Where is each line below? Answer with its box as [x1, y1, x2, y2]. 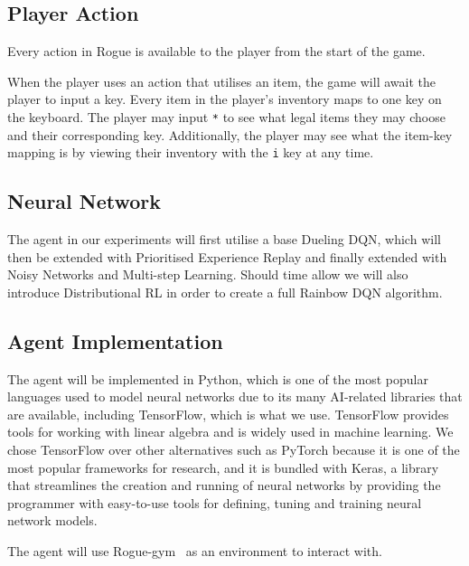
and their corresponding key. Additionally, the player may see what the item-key [7, 125, 453, 144]
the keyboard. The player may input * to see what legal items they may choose [7, 107, 446, 126]
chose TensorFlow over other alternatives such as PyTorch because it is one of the [7, 440, 460, 459]
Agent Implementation [7, 326, 223, 354]
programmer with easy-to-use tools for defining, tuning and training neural [7, 493, 422, 512]
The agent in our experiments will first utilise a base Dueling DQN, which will [7, 230, 441, 249]
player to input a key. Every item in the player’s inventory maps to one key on [7, 90, 442, 108]
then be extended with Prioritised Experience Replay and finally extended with [7, 247, 447, 266]
